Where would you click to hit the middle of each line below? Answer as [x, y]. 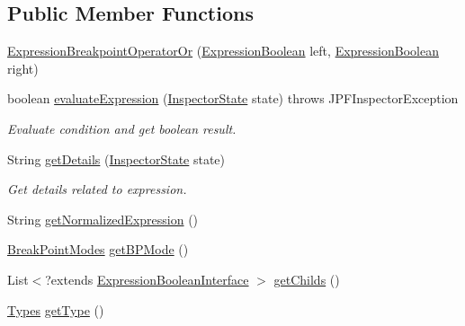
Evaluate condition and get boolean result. [122, 128]
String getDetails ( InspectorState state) [116, 159]
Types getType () [56, 309]
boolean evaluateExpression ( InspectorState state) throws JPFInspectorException [233, 98]
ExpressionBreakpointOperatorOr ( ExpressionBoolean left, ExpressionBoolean [223, 51]
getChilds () [307, 279]
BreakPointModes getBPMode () [98, 249]
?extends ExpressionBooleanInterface [147, 279]
